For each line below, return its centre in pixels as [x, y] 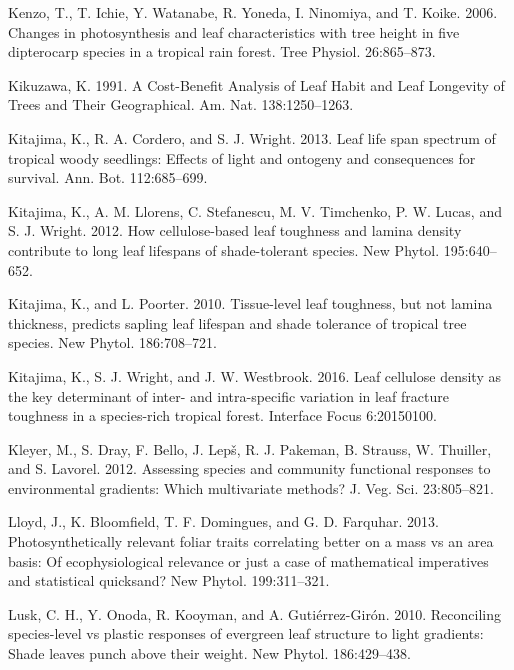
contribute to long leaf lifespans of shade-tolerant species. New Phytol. [224, 249]
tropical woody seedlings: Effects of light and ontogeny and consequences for [242, 157]
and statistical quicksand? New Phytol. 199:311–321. [169, 580]
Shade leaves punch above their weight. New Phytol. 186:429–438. [209, 653]
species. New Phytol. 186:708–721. [112, 342]
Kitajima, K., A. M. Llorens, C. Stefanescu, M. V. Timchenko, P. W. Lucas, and [255, 210]
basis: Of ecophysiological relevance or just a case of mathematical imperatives [248, 560]
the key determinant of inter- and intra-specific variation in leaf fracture [228, 395]
